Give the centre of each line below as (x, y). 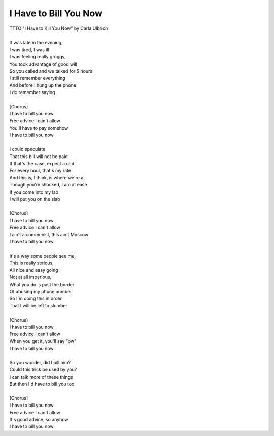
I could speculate (27, 149)
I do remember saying (32, 92)
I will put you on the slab (35, 199)
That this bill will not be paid (39, 156)
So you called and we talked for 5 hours (51, 71)
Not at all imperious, (30, 277)
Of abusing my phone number (41, 291)
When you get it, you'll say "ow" (43, 341)
